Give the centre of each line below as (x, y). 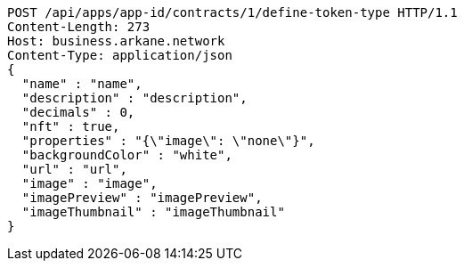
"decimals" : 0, (78, 112)
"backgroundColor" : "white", (127, 155)
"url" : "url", (74, 169)
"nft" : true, (71, 126)
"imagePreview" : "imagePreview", (142, 198)
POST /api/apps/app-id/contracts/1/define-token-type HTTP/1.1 (232, 12)
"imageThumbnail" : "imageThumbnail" (153, 212)
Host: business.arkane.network (116, 41)
